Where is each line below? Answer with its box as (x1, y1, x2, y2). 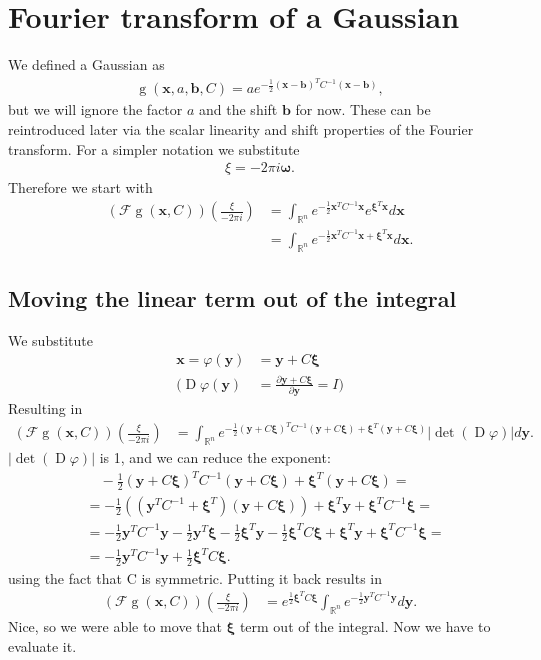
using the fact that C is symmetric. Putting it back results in (8, 567, 382, 588)
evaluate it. (8, 635, 77, 656)
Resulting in (8, 398, 83, 419)
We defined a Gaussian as (8, 54, 165, 75)
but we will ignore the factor (8, 99, 183, 120)
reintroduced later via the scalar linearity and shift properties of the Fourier (8, 118, 474, 139)
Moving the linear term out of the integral (8, 283, 457, 314)
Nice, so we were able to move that (8, 615, 222, 636)
